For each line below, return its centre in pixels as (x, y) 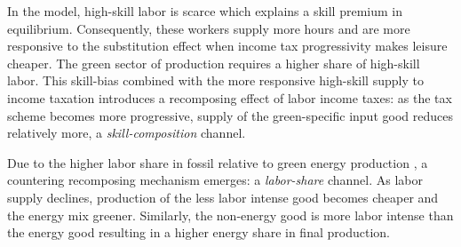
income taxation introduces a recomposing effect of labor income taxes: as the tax (230, 97)
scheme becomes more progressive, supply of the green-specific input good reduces (230, 115)
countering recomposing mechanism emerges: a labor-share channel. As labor (215, 180)
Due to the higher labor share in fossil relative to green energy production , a (218, 162)
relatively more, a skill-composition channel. (127, 133)
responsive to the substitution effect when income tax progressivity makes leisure (227, 46)
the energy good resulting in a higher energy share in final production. (199, 232)
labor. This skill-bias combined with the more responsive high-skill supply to (215, 80)
